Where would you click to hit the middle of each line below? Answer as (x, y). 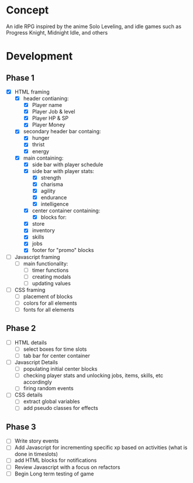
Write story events (37, 441)
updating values (51, 283)
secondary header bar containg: (62, 132)
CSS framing (30, 289)
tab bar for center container (57, 356)
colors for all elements (50, 303)
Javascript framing (37, 257)
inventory (44, 230)
